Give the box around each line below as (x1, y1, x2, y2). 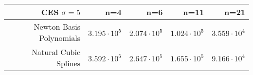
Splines (56, 57, 81, 69)
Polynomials (39, 32, 81, 43)
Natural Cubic (31, 46, 81, 57)
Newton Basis (34, 21, 81, 32)
